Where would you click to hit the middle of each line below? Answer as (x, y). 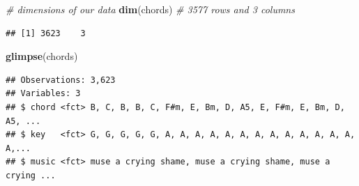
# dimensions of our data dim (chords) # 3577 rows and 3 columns (150, 9)
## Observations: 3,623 (61, 80)
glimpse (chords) (42, 56)
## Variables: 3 (43, 94)
